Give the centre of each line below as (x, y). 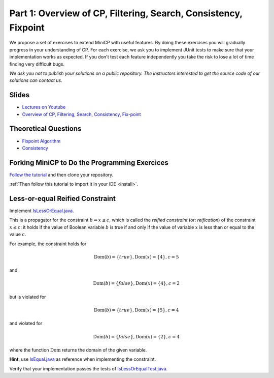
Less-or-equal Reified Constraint (63, 199)
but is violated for (28, 297)
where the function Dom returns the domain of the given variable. (78, 350)
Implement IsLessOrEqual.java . (42, 211)
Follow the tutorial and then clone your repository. (61, 175)
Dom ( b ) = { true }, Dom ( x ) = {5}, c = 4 (136, 310)
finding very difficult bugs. (37, 64)
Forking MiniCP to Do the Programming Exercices (89, 163)
